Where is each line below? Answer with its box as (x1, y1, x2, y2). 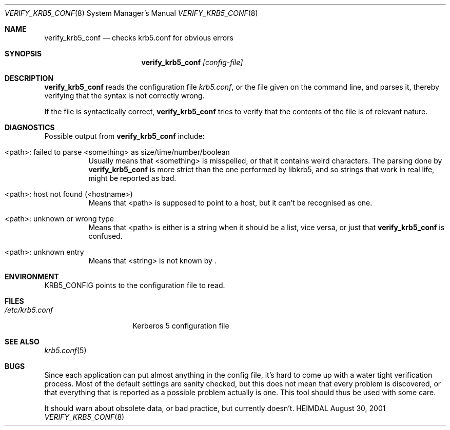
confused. (88, 232, 123, 240)
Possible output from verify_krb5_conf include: (44, 132, 205, 140)
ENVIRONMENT (5, 272, 59, 281)
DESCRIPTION (5, 74, 54, 83)
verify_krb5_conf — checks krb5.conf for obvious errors (44, 33, 233, 42)
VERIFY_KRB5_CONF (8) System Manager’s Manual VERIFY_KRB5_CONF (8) (5, 9, 258, 17)
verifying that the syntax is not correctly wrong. (44, 91, 205, 100)
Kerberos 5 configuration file (132, 321, 229, 330)
